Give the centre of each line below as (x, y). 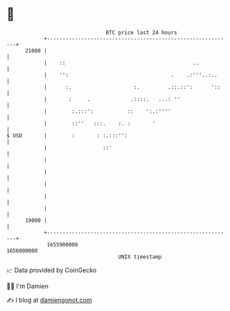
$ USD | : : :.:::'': (67, 135)
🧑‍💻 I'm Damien (28, 286)
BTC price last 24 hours (141, 33)
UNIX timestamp (140, 257)
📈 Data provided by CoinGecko (52, 270)
